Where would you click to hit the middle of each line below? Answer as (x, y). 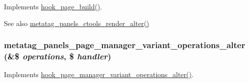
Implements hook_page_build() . (53, 6)
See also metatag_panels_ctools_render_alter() (77, 23)
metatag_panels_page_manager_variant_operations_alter (125, 45)
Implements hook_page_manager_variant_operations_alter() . (99, 74)
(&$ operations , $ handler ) (58, 56)
